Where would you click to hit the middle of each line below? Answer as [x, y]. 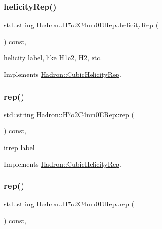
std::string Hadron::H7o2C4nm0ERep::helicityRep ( [81, 25]
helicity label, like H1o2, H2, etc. [53, 58]
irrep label [19, 147]
